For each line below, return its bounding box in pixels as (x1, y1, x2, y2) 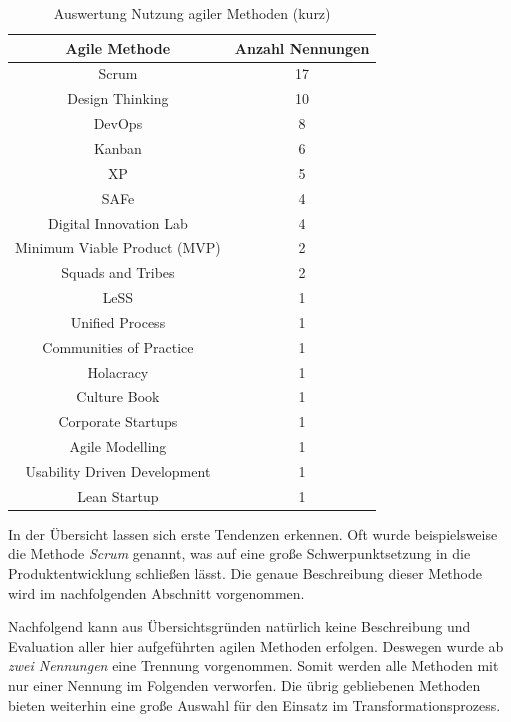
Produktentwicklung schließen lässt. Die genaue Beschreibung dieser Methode (8, 563, 482, 584)
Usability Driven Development (25, 460, 211, 481)
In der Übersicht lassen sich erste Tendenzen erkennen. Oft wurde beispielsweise (8, 523, 498, 544)
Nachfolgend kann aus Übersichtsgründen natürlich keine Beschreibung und (8, 616, 471, 637)
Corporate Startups (58, 411, 178, 432)
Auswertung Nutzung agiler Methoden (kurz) (53, 3, 331, 23)
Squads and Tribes (61, 262, 175, 283)
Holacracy (87, 361, 149, 382)
